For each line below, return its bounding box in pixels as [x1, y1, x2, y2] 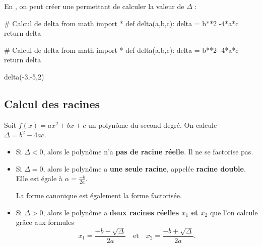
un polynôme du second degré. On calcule [88, 119, 217, 130]
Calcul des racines [4, 96, 100, 111]
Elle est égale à [16, 173, 62, 184]
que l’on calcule [210, 207, 258, 217]
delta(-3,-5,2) [4, 71, 44, 81]
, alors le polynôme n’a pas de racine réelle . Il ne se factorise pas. [43, 146, 253, 156]
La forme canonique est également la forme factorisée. [16, 190, 182, 200]
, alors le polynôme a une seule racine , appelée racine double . [43, 163, 246, 174]
